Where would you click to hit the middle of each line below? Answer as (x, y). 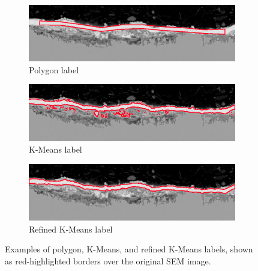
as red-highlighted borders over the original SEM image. (108, 260)
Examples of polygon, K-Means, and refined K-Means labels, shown (129, 249)
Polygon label (54, 69)
